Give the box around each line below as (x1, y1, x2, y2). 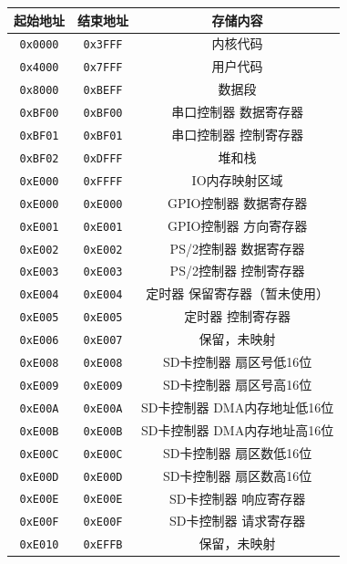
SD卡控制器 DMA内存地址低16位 (141, 397, 334, 416)
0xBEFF (83, 84, 123, 98)
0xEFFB (83, 538, 123, 552)
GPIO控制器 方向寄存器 (168, 215, 308, 235)
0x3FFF (83, 38, 123, 52)
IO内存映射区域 (191, 170, 283, 189)
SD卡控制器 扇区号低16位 (163, 352, 312, 371)
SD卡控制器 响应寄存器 (169, 488, 306, 507)
